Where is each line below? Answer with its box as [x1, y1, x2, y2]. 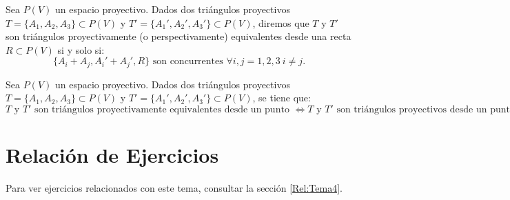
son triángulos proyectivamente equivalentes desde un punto [34, 105, 289, 115]
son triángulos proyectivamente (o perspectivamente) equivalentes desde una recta [6, 29, 351, 43]
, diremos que [252, 15, 309, 30]
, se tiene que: [252, 90, 311, 105]
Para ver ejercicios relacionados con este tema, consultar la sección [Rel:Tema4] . [6, 181, 343, 195]
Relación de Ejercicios [6, 141, 219, 169]
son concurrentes [152, 57, 223, 67]
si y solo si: [57, 42, 105, 57]
